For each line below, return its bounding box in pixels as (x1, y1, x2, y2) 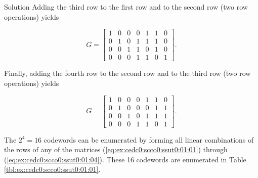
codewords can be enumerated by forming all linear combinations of (44, 134, 254, 145)
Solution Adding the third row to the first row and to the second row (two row (4, 2, 248, 12)
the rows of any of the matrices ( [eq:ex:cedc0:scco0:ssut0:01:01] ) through (4, 144, 228, 155)
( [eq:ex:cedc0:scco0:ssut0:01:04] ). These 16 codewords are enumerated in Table (4, 154, 246, 164)
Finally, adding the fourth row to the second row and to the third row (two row (4, 68, 251, 78)
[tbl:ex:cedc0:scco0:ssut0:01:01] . (4, 164, 101, 174)
